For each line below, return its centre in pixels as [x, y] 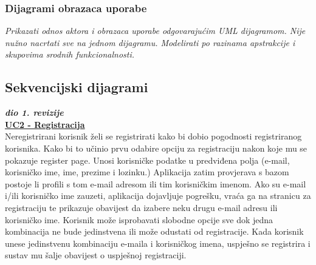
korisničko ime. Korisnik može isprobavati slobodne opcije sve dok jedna [139, 219]
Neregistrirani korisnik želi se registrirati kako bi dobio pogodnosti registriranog [153, 136]
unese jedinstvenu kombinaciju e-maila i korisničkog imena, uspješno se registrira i [158, 243]
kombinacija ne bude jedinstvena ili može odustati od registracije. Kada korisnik [154, 231]
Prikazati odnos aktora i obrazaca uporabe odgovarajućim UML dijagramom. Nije [155, 31]
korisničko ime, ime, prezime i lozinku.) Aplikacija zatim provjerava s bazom [147, 172]
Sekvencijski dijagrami [77, 87]
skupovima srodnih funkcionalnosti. [70, 54]
